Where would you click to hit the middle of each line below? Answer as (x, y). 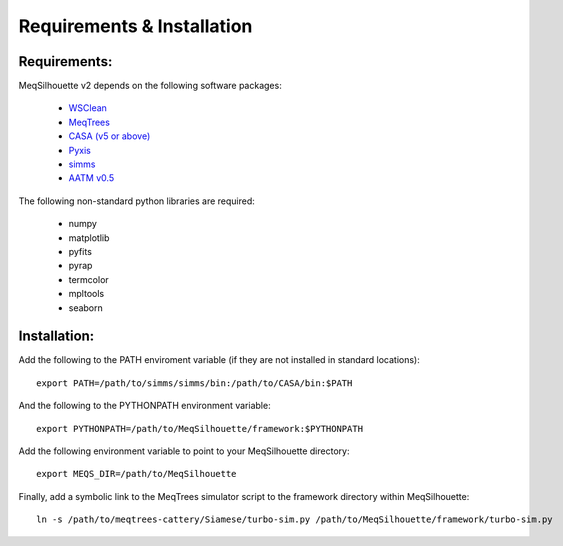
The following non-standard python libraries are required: (136, 201)
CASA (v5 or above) (109, 136)
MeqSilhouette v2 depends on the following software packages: (150, 86)
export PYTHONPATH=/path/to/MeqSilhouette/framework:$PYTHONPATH (200, 428)
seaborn (86, 307)
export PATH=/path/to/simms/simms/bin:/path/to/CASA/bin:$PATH (194, 383)
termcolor (88, 279)
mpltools (86, 294)
